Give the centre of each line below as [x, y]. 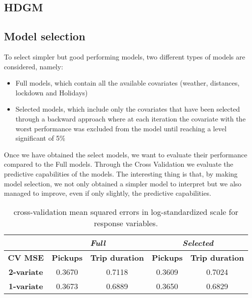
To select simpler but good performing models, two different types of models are [125, 56]
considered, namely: [34, 66]
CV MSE [26, 257]
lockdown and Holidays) [52, 92]
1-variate [26, 286]
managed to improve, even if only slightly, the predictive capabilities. [108, 193]
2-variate [26, 271]
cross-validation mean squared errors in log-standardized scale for [126, 211]
